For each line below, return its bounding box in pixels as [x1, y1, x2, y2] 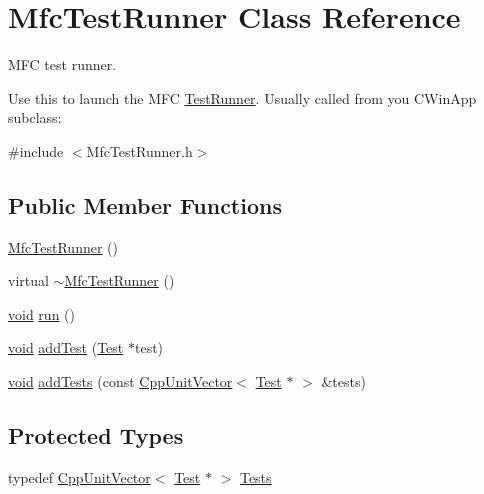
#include [8, 140, 64, 161]
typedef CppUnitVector [8, 466, 151, 487]
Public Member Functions [8, 189, 282, 220]
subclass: [8, 107, 62, 128]
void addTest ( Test [8, 337, 124, 358]
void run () [8, 303, 75, 324]
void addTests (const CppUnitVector [8, 371, 233, 392]
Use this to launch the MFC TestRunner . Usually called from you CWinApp [8, 87, 477, 108]
